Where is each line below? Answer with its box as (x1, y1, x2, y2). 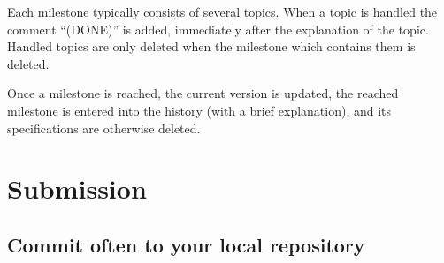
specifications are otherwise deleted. (7, 118, 201, 137)
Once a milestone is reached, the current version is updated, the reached (7, 84, 399, 102)
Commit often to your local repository (7, 230, 365, 258)
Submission (7, 170, 147, 207)
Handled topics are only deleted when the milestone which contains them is (7, 37, 416, 56)
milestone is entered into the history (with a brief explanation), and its (7, 101, 392, 119)
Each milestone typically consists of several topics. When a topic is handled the (7, 3, 438, 20)
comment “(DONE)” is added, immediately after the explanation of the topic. (7, 19, 429, 38)
